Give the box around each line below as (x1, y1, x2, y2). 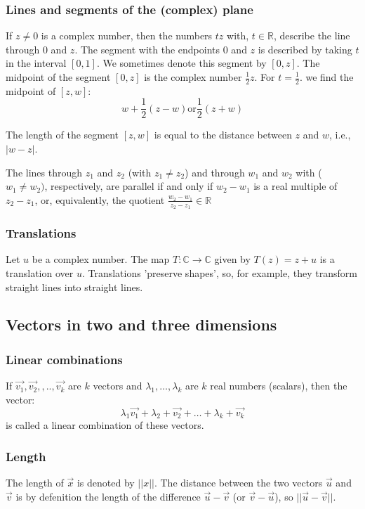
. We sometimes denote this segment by (96, 56, 267, 70)
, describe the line (273, 28, 350, 43)
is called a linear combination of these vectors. (6, 418, 204, 432)
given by (214, 252, 251, 266)
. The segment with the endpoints (74, 41, 220, 56)
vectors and (93, 378, 142, 393)
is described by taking (258, 41, 352, 56)
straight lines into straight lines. (6, 279, 143, 294)
